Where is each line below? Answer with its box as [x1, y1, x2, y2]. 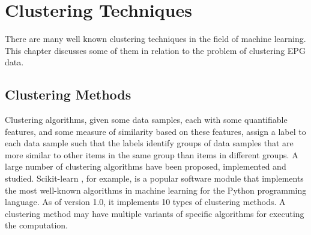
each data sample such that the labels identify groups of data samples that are [5, 137, 294, 149]
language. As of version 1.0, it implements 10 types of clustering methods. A [5, 195, 286, 208]
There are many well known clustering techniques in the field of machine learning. [5, 32, 306, 45]
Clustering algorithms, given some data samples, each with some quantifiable [5, 113, 288, 126]
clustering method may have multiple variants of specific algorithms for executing [5, 207, 304, 219]
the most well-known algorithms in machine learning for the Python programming [5, 183, 307, 196]
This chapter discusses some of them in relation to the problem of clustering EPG [5, 44, 306, 56]
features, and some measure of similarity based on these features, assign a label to [5, 125, 306, 137]
